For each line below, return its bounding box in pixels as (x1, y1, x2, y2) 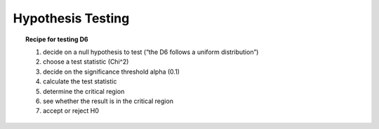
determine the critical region (43, 87, 125, 95)
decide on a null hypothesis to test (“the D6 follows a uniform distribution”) (43, 48, 259, 56)
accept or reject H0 (43, 107, 100, 115)
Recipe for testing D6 (25, 35, 88, 43)
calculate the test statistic (43, 77, 117, 86)
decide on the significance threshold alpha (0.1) (43, 67, 180, 76)
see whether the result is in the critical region (43, 97, 173, 105)
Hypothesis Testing (13, 11, 130, 26)
